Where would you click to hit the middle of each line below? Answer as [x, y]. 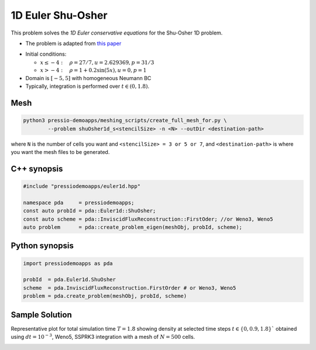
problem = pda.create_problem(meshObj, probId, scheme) [105, 296]
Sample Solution [42, 315]
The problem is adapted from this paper [73, 43]
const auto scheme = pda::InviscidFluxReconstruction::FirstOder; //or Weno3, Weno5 [148, 219]
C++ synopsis [37, 169]
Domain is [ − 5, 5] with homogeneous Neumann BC [88, 78]
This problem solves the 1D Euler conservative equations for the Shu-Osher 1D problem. [117, 33]
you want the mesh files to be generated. [60, 152]
